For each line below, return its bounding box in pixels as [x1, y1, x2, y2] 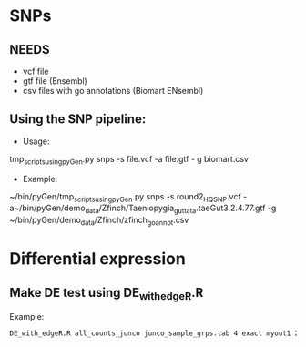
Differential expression [9, 249, 187, 270]
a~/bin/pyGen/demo [9, 202, 86, 214]
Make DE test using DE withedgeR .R [9, 284, 204, 302]
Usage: [22, 136, 50, 147]
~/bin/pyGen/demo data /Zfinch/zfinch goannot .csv [9, 215, 189, 228]
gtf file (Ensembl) [22, 76, 88, 87]
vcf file [22, 66, 49, 77]
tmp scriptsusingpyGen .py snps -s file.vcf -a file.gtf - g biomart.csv [9, 153, 249, 167]
